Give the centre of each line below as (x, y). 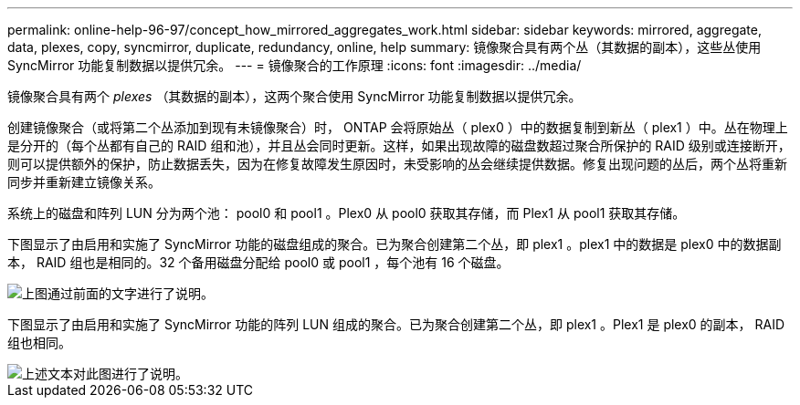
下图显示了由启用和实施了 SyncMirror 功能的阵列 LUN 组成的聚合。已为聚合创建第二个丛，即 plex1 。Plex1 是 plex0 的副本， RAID (396, 324)
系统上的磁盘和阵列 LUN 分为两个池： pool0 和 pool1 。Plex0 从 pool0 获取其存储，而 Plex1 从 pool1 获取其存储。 (347, 213)
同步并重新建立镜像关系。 (84, 182)
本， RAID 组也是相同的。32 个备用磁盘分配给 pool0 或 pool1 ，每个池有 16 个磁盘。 (258, 262)
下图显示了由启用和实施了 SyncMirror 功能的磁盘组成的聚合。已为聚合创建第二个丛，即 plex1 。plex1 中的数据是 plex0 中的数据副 (395, 244)
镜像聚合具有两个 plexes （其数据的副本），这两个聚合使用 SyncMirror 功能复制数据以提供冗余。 (295, 96)
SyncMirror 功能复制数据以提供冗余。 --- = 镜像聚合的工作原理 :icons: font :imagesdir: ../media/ (295, 65)
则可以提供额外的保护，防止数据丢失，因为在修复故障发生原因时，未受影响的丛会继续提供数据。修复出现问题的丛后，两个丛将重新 (397, 164)
